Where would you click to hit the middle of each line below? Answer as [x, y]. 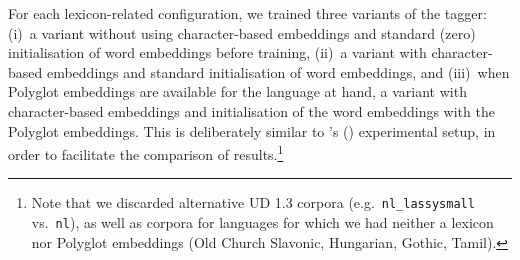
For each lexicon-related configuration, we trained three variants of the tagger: [247, 13]
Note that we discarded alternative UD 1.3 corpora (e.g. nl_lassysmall [253, 202]
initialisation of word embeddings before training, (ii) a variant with [217, 52]
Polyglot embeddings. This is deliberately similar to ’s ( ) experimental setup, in [252, 130]
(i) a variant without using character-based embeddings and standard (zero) [242, 32]
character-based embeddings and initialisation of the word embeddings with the [251, 110]
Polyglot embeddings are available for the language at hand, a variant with [237, 91]
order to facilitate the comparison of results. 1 [146, 152]
